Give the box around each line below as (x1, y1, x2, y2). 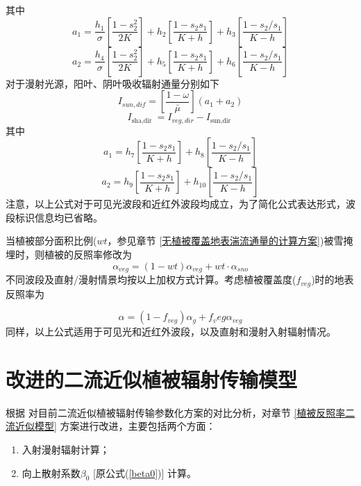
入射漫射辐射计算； (22, 442, 110, 457)
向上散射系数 (22, 465, 81, 480)
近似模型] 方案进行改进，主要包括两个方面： (15, 419, 216, 433)
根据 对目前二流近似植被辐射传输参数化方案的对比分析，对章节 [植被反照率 (6, 405, 346, 419)
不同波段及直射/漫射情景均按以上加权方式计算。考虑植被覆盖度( (6, 272, 296, 287)
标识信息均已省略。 (15, 210, 103, 224)
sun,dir (210, 117, 231, 124)
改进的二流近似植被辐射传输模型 (6, 364, 298, 393)
